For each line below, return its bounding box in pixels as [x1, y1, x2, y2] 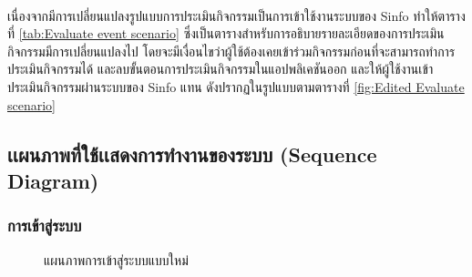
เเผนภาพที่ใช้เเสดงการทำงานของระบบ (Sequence [7, 139, 377, 168]
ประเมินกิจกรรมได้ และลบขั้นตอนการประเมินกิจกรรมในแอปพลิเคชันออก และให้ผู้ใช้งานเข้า [7, 59, 434, 78]
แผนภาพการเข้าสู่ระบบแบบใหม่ [44, 250, 189, 269]
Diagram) [7, 166, 99, 194]
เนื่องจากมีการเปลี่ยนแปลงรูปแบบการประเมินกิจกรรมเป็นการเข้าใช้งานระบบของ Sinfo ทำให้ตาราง [7, 5, 466, 25]
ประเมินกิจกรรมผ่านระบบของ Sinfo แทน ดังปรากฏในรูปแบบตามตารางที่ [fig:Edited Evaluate [7, 77, 465, 96]
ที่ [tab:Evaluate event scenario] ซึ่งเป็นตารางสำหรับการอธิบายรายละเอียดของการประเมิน [7, 24, 445, 43]
